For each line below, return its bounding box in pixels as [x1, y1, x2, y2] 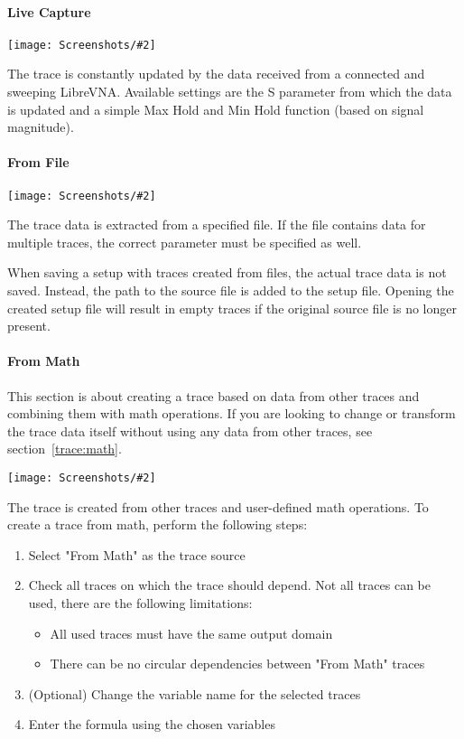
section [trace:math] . [7, 439, 122, 458]
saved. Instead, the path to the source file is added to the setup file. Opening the [7, 281, 454, 300]
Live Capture [7, 2, 91, 21]
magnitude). [7, 117, 74, 136]
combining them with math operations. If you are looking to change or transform [7, 404, 456, 423]
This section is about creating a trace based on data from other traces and [7, 386, 420, 405]
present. [7, 316, 51, 335]
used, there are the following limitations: [28, 594, 253, 613]
